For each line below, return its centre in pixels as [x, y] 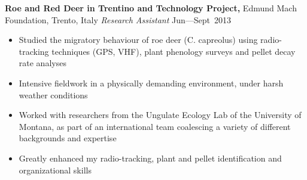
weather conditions [53, 94]
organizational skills [55, 170]
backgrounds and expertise [68, 138]
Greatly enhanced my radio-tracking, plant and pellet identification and [150, 158]
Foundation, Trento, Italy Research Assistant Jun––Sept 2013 [118, 19]
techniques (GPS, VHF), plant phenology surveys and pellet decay [174, 51]
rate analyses [42, 63]
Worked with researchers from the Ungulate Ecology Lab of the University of [160, 115]
